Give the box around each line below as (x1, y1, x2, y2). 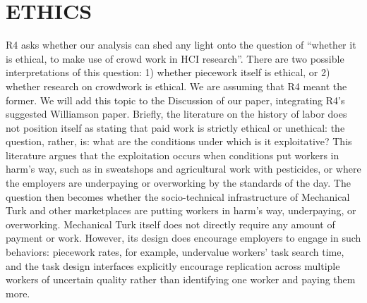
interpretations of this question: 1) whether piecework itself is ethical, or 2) (6, 65, 330, 80)
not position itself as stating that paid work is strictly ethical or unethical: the (6, 120, 345, 135)
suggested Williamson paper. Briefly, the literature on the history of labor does (6, 106, 347, 121)
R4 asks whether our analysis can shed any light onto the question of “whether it (6, 37, 356, 52)
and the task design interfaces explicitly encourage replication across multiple (6, 258, 340, 273)
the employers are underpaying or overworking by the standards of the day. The (6, 175, 351, 190)
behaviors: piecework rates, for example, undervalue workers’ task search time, (6, 245, 344, 259)
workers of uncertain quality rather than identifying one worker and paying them (6, 272, 356, 287)
